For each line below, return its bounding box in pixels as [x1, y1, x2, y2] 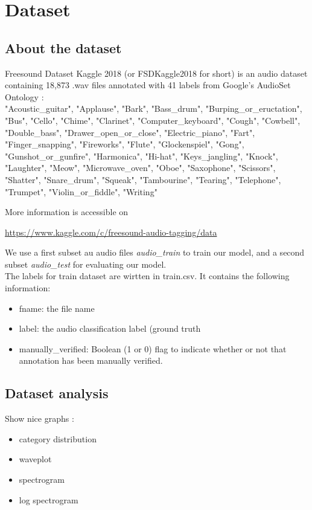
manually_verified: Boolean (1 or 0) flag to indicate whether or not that [19, 342, 287, 355]
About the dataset [5, 38, 122, 57]
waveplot [19, 453, 52, 465]
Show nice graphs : [5, 412, 74, 425]
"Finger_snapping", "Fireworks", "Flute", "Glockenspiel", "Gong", [5, 138, 244, 150]
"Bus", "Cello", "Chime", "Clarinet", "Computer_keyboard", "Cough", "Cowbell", [5, 114, 301, 126]
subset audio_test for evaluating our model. [5, 257, 167, 270]
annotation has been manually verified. [19, 354, 163, 367]
